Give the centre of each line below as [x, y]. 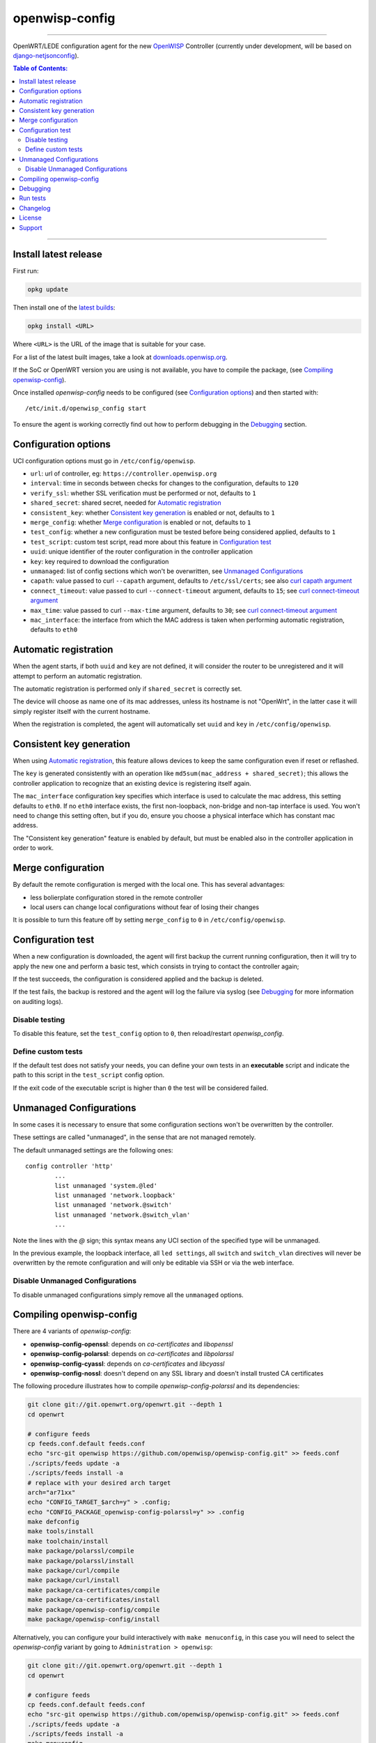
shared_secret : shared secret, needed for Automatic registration [126, 503]
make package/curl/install [73, 1580]
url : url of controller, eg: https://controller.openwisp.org [124, 473]
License [30, 218]
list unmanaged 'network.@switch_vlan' [123, 1215]
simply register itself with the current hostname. [81, 711]
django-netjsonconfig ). [46, 55]
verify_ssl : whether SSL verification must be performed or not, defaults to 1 [143, 493]
